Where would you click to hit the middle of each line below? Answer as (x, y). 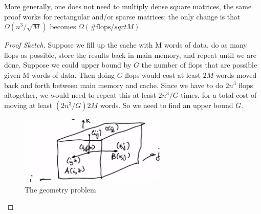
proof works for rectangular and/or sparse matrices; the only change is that (122, 16)
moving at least (28, 105)
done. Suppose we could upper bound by (68, 65)
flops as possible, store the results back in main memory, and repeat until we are (130, 55)
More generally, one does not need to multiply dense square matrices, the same (128, 6)
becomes (63, 26)
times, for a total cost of (219, 95)
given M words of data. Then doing (59, 74)
